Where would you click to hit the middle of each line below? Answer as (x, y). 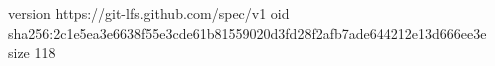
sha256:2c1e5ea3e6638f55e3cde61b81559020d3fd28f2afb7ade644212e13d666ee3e (247, 32)
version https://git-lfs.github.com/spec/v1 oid (149, 13)
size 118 (32, 52)
